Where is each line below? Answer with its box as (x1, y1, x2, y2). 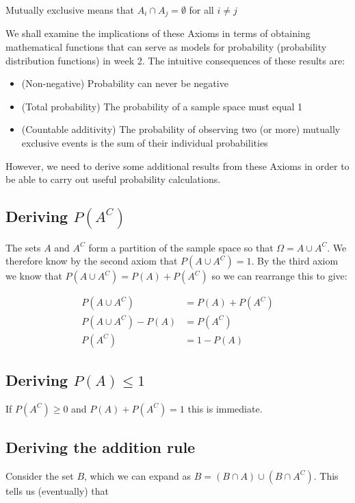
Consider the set (5, 468, 74, 482)
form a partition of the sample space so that (88, 240, 274, 254)
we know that (5, 269, 62, 283)
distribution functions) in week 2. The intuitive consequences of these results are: (5, 53, 345, 67)
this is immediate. (187, 401, 263, 415)
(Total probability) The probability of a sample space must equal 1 (21, 99, 303, 113)
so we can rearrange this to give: (211, 269, 347, 283)
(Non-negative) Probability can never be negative (21, 76, 228, 90)
